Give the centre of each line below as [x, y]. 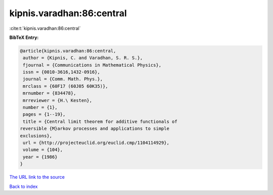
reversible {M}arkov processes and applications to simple [95, 129]
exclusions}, [36, 136]
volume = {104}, [43, 150]
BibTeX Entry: [24, 37]
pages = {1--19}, [44, 114]
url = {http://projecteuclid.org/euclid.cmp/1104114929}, [96, 143]
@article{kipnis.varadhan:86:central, [68, 51]
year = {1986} [40, 157]
